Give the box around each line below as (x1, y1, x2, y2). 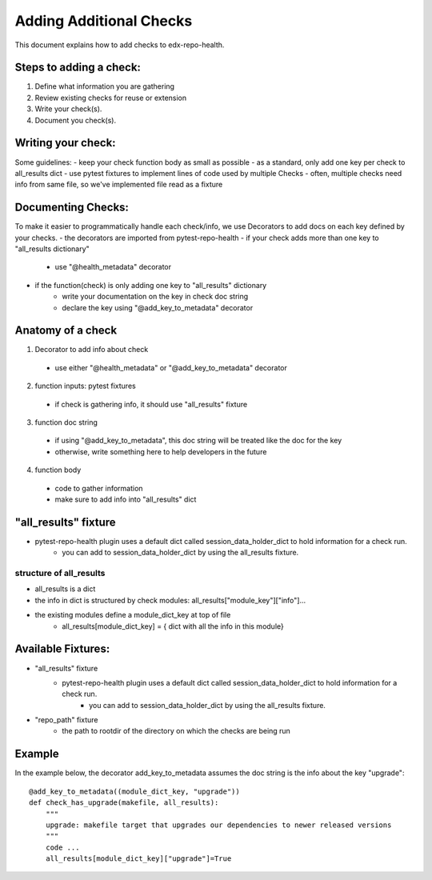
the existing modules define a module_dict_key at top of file (34, 610, 231, 620)
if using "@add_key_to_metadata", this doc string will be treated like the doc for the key (54, 436, 342, 446)
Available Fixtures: (14, 642, 110, 656)
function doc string (34, 418, 98, 427)
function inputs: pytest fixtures (34, 381, 136, 391)
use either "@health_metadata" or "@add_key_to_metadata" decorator (54, 362, 287, 372)
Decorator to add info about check (34, 345, 149, 354)
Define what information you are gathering (34, 82, 175, 91)
